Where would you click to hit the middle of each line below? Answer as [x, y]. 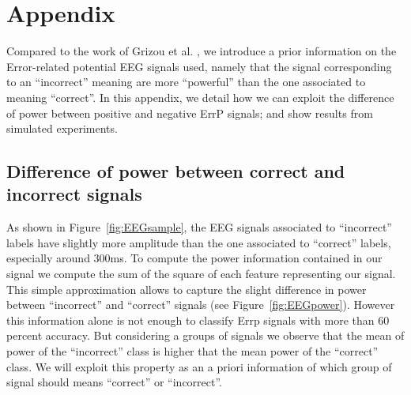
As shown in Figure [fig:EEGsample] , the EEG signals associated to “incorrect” [199, 227]
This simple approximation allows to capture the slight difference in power [187, 289]
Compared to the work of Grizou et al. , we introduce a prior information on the [202, 51]
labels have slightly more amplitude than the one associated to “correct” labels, [199, 242]
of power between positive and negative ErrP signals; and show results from [190, 113]
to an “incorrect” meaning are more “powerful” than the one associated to [186, 82]
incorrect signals [74, 194]
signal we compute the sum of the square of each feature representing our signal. [201, 274]
